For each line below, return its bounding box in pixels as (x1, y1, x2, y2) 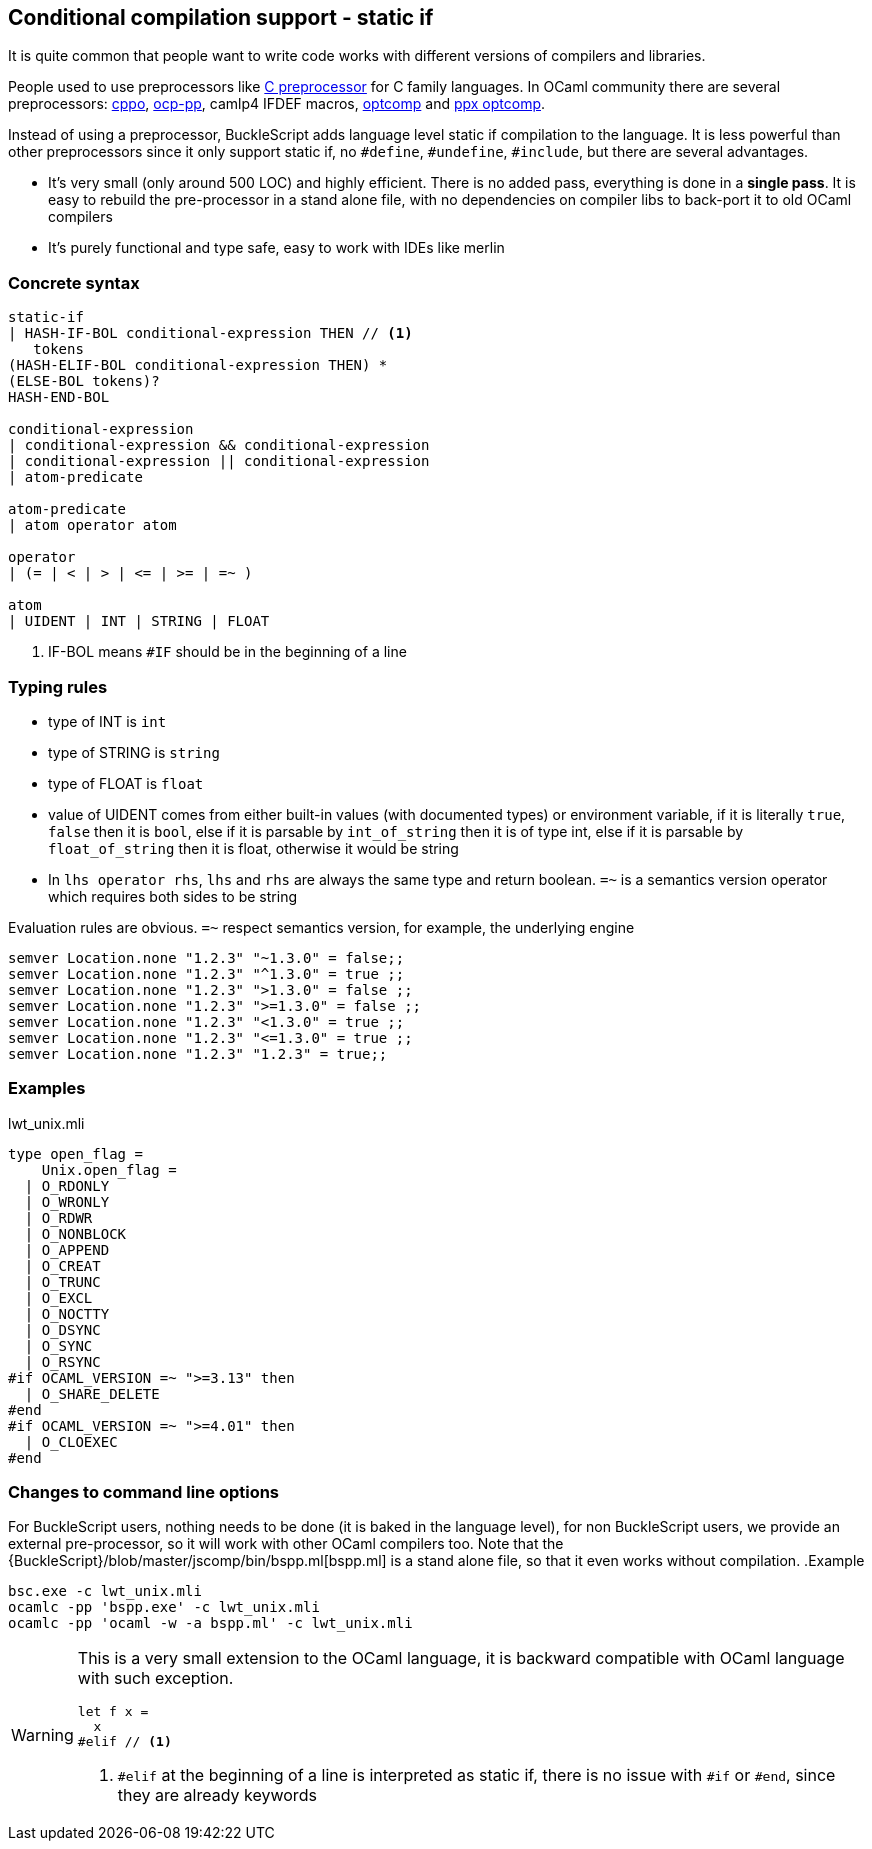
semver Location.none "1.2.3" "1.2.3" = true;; (8, 1045, 388, 1062)
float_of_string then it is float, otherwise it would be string (48, 839, 459, 857)
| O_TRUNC (24, 1273, 101, 1290)
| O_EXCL (24, 1289, 93, 1306)
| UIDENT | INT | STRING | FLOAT (8, 613, 270, 630)
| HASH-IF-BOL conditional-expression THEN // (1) (8, 325, 413, 342)
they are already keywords (117, 1785, 317, 1806)
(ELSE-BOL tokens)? (8, 373, 160, 390)
